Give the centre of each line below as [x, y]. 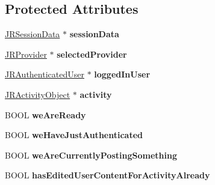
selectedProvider [92, 54]
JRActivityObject [38, 94]
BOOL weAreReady [45, 114]
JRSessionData [33, 34]
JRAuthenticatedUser [45, 74]
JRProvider [26, 54]
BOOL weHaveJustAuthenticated [74, 135]
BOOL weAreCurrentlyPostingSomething [91, 155]
